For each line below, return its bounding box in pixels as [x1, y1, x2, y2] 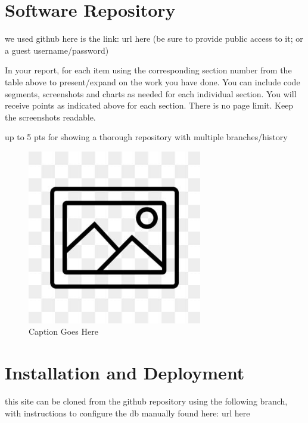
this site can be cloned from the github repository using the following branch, [5, 395, 288, 407]
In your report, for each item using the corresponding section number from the [5, 64, 292, 76]
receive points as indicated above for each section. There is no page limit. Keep [5, 99, 294, 112]
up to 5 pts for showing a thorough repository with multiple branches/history [5, 131, 288, 143]
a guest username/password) [5, 44, 109, 56]
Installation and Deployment [5, 360, 245, 385]
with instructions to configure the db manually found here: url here [5, 406, 250, 419]
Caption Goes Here [29, 325, 98, 338]
